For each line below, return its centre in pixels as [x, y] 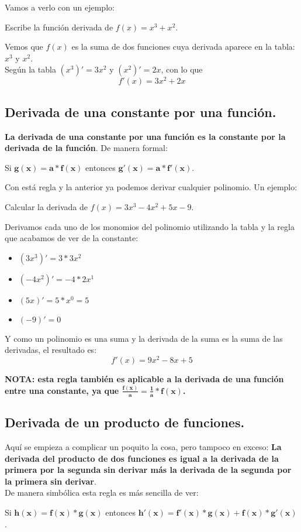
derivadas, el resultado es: [51, 350]
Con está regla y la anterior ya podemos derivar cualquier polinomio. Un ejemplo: [151, 187]
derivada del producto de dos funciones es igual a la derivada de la [142, 458]
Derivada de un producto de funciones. [125, 422]
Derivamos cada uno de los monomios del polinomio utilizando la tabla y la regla [150, 226]
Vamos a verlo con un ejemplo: [60, 7]
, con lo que [182, 69]
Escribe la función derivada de [59, 27]
